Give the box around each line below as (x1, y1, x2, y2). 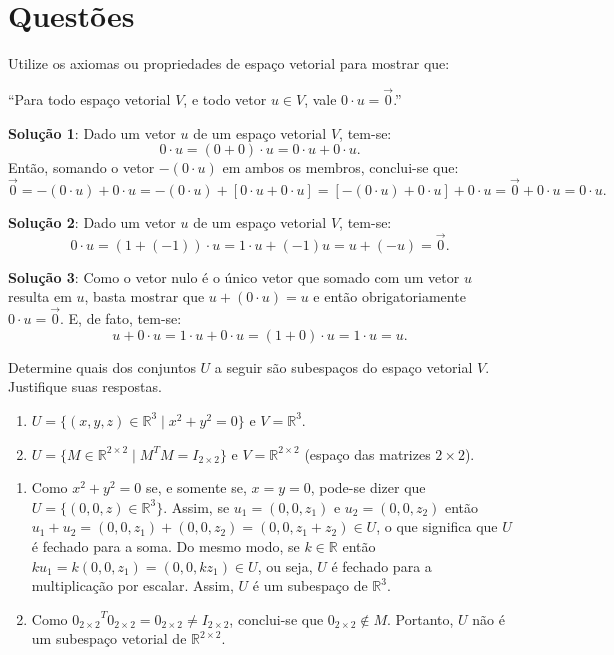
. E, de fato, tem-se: (60, 308, 182, 329)
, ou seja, (257, 555, 313, 576)
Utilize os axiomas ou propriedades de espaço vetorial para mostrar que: (8, 53, 450, 74)
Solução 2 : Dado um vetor (8, 211, 176, 232)
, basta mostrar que (84, 286, 205, 307)
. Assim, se (163, 496, 230, 517)
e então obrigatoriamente (313, 286, 466, 307)
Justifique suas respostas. (8, 376, 162, 397)
